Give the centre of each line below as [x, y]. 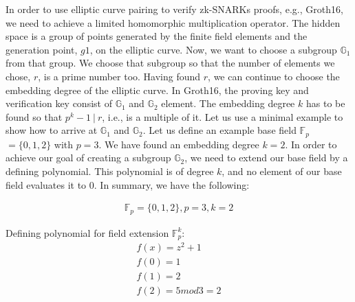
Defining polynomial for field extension [87, 232]
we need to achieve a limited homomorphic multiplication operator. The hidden [173, 22]
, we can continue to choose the [274, 76]
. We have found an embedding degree [179, 144]
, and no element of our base [282, 171]
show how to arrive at [52, 130]
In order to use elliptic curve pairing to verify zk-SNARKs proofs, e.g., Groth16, [174, 9]
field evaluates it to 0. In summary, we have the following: [128, 184]
